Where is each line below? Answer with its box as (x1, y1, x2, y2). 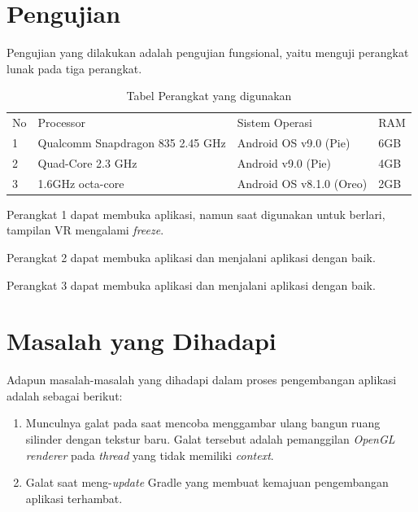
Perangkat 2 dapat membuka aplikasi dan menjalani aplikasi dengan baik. (7, 248, 376, 265)
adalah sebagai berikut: (7, 387, 123, 404)
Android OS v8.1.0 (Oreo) (237, 174, 368, 191)
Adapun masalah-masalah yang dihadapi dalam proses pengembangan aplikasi (7, 371, 397, 388)
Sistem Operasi (237, 114, 313, 131)
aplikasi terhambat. (25, 489, 123, 506)
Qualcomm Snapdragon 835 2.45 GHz (37, 134, 226, 151)
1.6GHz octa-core (37, 174, 124, 191)
